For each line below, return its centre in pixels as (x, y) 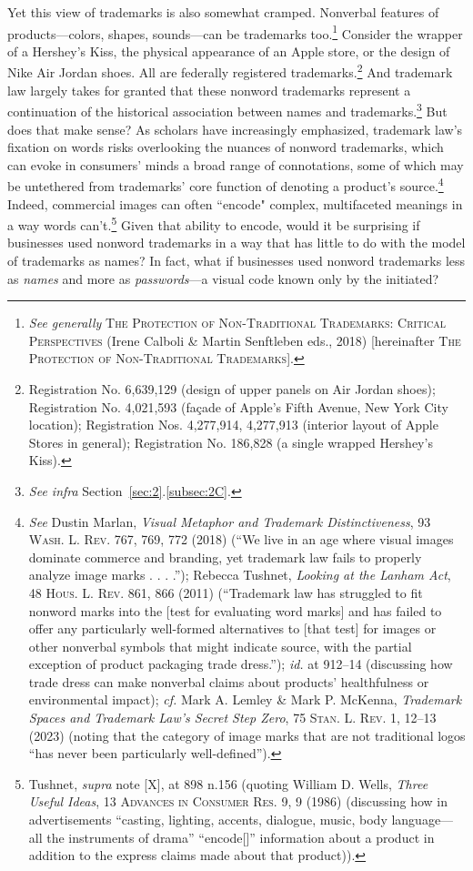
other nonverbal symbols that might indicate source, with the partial (220, 646)
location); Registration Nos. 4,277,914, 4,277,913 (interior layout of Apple (233, 425)
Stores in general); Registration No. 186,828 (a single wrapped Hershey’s (231, 442)
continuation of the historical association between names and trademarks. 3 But (227, 110)
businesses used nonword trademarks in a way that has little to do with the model (236, 243)
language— (423, 820)
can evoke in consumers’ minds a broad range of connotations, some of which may (236, 164)
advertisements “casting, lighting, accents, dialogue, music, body (208, 820)
